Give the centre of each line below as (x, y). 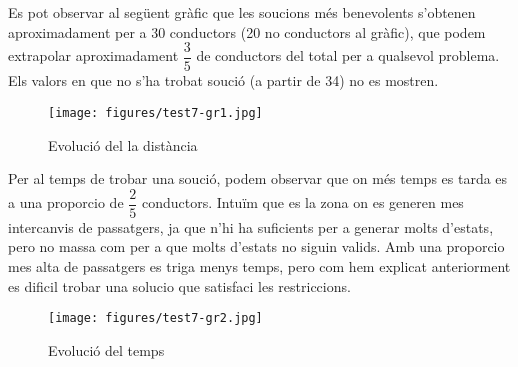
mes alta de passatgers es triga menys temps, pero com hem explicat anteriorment (259, 265)
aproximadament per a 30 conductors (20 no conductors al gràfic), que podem (247, 31)
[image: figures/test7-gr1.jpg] (155, 112)
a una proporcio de (66, 202)
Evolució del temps (106, 349)
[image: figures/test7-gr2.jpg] (155, 318)
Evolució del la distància (123, 144)
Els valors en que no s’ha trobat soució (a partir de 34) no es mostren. (223, 80)
